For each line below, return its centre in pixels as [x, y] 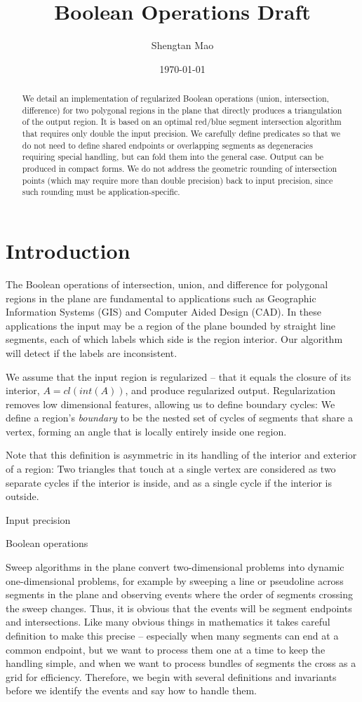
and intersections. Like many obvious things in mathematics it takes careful [168, 622]
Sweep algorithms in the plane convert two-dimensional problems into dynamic [175, 567]
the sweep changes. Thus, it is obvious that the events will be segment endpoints [179, 608]
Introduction [68, 251]
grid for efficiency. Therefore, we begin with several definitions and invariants [171, 676]
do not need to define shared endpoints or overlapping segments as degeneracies [167, 145]
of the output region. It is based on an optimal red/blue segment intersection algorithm [182, 122]
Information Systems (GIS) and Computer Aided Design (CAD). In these [164, 312]
